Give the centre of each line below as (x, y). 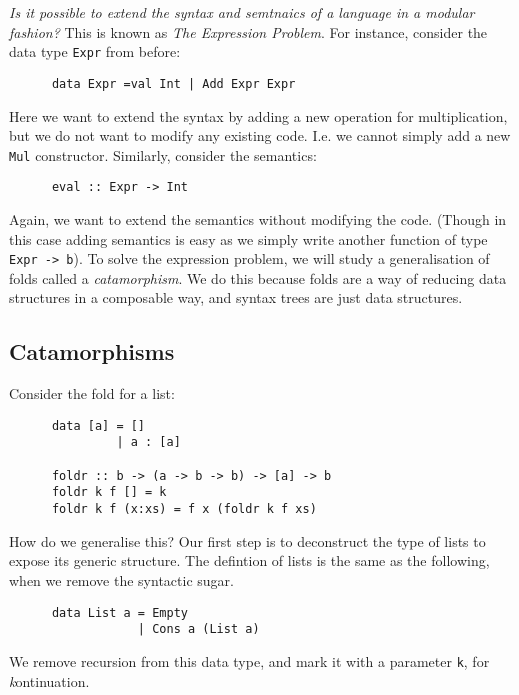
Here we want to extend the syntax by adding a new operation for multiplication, (258, 115)
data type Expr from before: (95, 51)
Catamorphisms (92, 351)
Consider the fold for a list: (92, 393)
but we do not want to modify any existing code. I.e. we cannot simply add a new (260, 135)
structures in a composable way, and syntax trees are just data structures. (236, 297)
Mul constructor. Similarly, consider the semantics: (163, 154)
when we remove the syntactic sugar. (121, 579)
